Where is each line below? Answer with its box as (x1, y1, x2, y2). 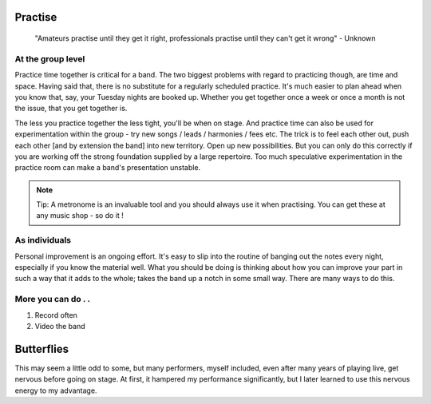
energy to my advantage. (14, 386, 97, 395)
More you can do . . (14, 294, 91, 305)
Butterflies (14, 342, 69, 355)
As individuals (14, 235, 72, 246)
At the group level (14, 53, 85, 64)
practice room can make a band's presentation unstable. (14, 163, 201, 172)
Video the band (34, 321, 85, 331)
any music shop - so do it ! (36, 211, 124, 220)
